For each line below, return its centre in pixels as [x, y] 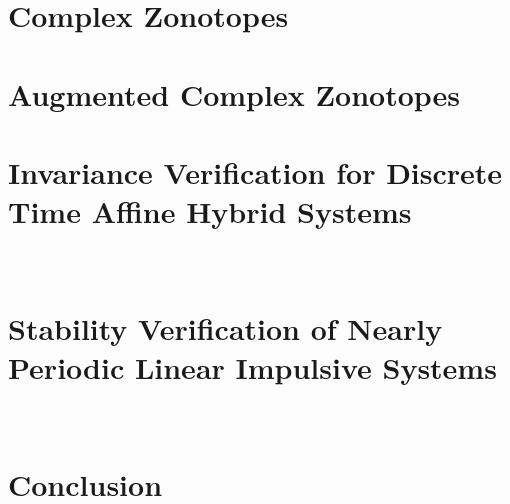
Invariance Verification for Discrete [255, 171]
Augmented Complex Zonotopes [234, 93]
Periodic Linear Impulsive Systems [252, 367]
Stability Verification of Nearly [225, 327]
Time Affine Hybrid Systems [210, 211]
